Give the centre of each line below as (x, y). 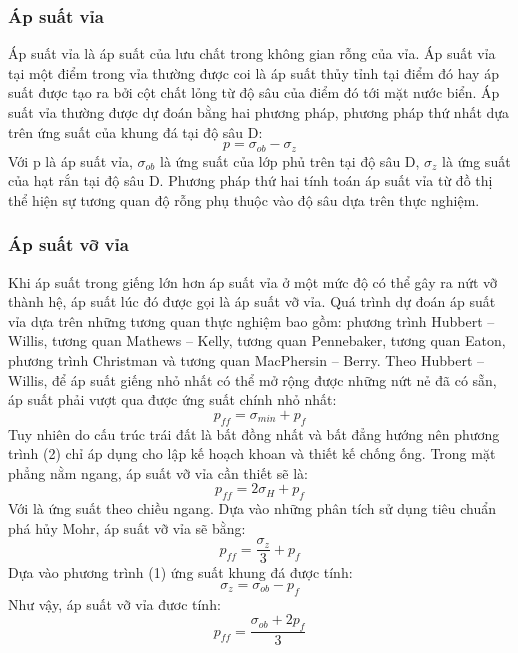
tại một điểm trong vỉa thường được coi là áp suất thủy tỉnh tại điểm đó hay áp (253, 72)
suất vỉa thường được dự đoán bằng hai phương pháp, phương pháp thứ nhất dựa (259, 112)
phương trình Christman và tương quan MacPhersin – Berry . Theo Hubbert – (246, 360)
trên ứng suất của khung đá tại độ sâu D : (135, 131)
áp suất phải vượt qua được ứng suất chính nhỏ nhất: (172, 399)
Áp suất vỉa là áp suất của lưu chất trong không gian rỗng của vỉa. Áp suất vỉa (252, 53)
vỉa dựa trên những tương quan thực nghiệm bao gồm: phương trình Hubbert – (251, 320)
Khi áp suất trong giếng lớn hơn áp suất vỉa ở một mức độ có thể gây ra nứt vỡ (253, 281)
